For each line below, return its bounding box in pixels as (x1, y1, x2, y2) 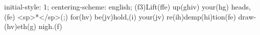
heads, (231, 1, 251, 11)
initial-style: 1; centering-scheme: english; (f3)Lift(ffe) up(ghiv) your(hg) (4, 1, 229, 11)
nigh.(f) (38, 21, 62, 31)
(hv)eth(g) (4, 21, 37, 31)
